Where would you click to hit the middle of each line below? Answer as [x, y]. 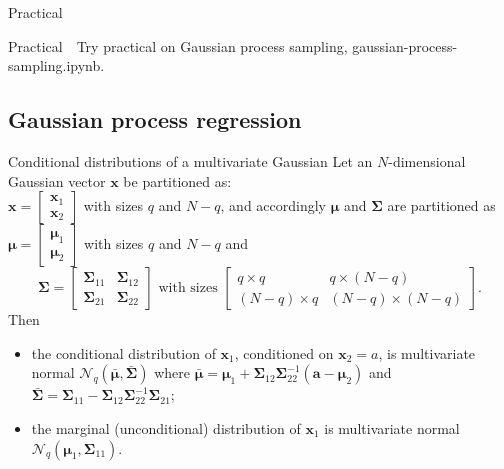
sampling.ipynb [54, 65]
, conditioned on [284, 352]
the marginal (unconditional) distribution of [166, 427]
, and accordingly [273, 205]
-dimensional [427, 160]
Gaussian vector [57, 180]
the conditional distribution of [123, 352]
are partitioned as [441, 205]
